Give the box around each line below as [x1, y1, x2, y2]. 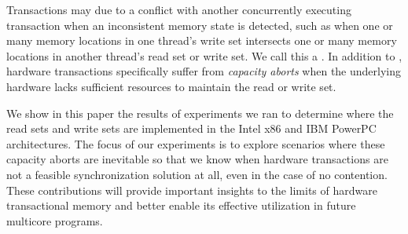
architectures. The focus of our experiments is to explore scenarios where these [6, 135, 385, 152]
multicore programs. [6, 212, 103, 229]
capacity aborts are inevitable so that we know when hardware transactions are [6, 151, 388, 167]
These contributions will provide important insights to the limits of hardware [6, 181, 377, 198]
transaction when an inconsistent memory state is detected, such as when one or [6, 16, 393, 33]
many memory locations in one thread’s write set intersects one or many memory [6, 32, 397, 49]
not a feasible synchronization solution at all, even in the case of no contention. [6, 166, 388, 182]
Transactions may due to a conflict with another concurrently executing [6, 2, 351, 17]
